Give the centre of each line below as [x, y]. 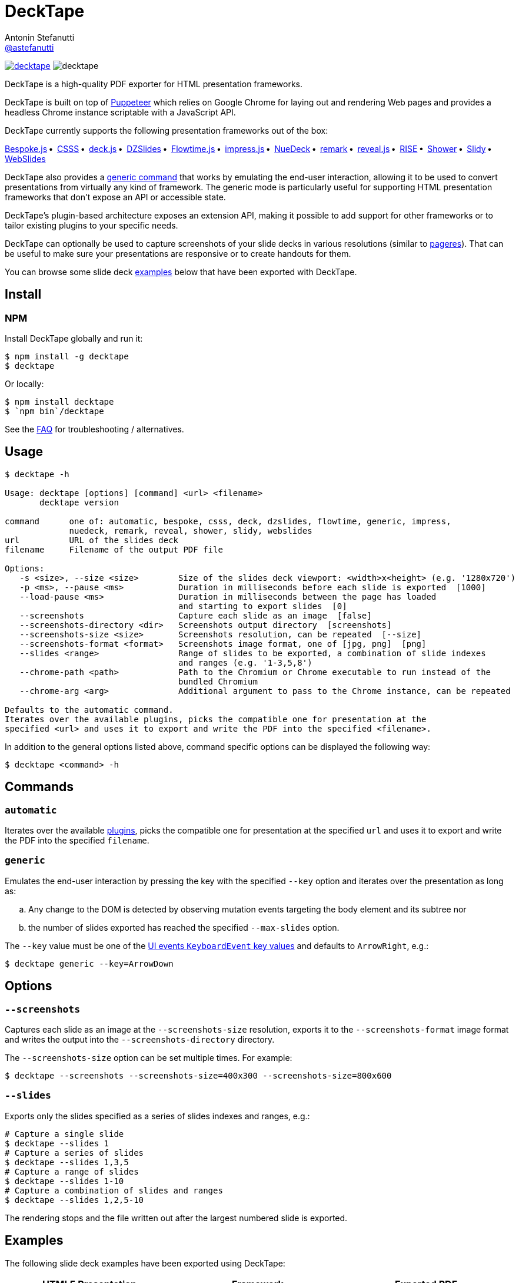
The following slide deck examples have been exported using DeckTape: [145, 1263]
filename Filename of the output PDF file [114, 549]
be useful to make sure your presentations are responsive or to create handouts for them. [178, 253]
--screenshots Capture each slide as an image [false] [196, 615]
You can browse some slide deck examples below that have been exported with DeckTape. [181, 272]
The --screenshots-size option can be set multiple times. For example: [149, 1058]
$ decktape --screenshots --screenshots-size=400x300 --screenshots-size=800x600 [198, 1076]
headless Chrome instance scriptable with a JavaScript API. [120, 112]
